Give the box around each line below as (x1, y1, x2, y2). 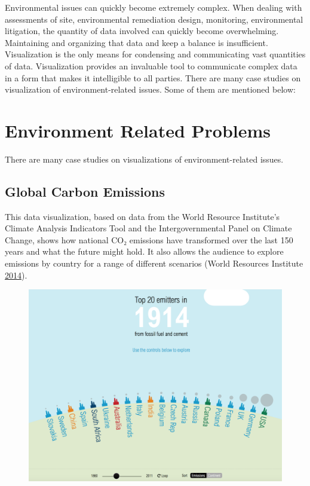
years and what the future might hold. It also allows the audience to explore (5, 245, 284, 258)
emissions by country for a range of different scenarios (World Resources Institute (5, 257, 303, 270)
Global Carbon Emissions (5, 182, 165, 200)
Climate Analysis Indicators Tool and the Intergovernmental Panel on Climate (5, 222, 292, 234)
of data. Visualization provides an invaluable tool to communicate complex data (5, 59, 297, 72)
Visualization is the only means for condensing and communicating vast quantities (5, 48, 306, 60)
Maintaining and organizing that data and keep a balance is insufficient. (5, 36, 268, 48)
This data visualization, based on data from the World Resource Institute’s (5, 210, 280, 222)
